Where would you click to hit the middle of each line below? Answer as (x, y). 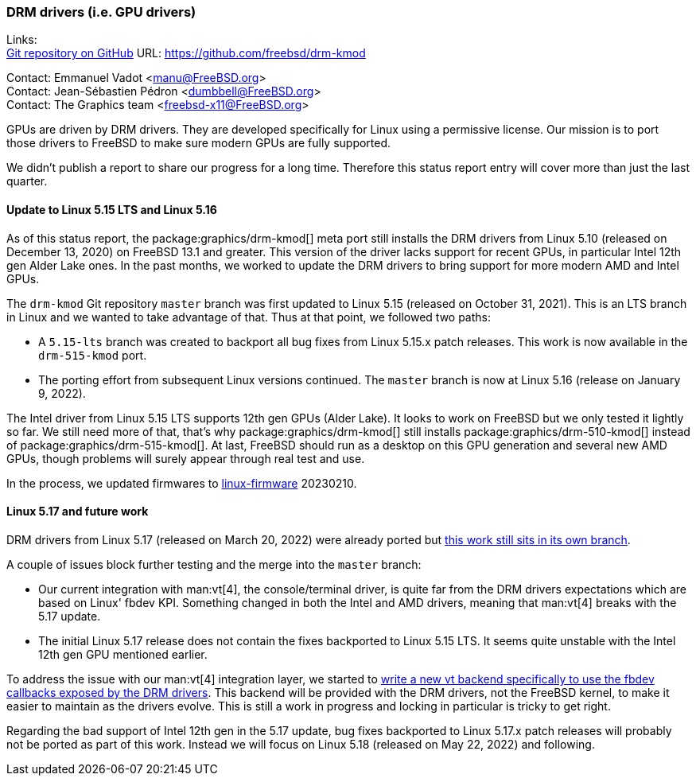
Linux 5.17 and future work (78, 512)
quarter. (27, 181)
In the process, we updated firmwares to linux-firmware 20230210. (182, 483)
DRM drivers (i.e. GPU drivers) (101, 12)
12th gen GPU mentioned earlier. (123, 654)
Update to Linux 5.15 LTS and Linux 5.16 (112, 209)
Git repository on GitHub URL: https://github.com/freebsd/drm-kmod (186, 53)
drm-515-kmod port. (93, 355)
